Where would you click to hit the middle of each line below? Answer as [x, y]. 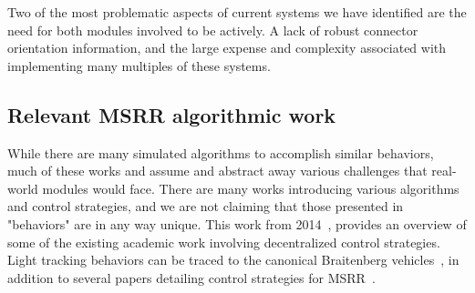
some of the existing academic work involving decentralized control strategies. [224, 242]
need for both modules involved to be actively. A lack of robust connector [213, 30]
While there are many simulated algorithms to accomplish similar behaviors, [221, 152]
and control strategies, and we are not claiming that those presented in [206, 206]
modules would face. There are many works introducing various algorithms [251, 188]
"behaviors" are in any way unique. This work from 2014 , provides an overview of [237, 223]
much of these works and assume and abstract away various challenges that [217, 171]
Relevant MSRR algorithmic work [172, 114]
